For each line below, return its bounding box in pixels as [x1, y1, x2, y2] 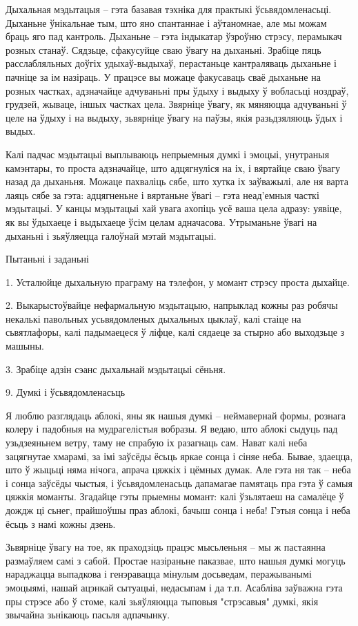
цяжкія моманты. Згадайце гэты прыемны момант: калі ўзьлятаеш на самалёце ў [6, 489, 344, 504]
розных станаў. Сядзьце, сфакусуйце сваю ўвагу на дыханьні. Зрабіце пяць [6, 42, 321, 57]
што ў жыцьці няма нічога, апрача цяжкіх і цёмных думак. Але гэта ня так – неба [6, 462, 351, 477]
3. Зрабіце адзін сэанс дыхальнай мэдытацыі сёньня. [6, 361, 226, 376]
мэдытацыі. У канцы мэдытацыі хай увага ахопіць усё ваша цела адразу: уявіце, [6, 201, 342, 216]
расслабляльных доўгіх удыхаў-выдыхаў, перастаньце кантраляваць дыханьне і [6, 56, 337, 70]
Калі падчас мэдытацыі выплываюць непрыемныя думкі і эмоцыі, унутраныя [6, 146, 330, 161]
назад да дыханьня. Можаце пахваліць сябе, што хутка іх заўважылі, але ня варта [6, 174, 349, 189]
